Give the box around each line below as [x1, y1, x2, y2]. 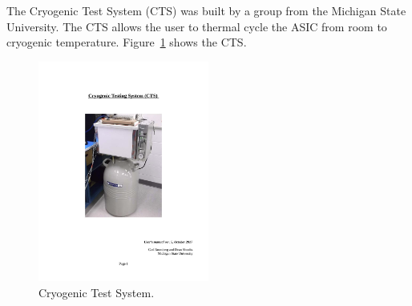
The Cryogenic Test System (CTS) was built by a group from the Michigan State [6, 2, 406, 18]
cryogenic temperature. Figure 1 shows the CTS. [6, 34, 247, 50]
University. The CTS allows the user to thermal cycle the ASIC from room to [6, 18, 387, 34]
